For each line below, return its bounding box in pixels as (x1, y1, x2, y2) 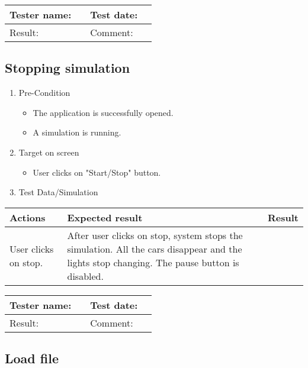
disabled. (67, 269, 104, 283)
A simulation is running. (33, 126, 121, 138)
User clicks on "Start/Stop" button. (33, 166, 161, 178)
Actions (9, 210, 46, 224)
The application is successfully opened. (33, 106, 174, 118)
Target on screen (18, 146, 79, 158)
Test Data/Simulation (18, 186, 98, 198)
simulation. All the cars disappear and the (67, 241, 242, 256)
